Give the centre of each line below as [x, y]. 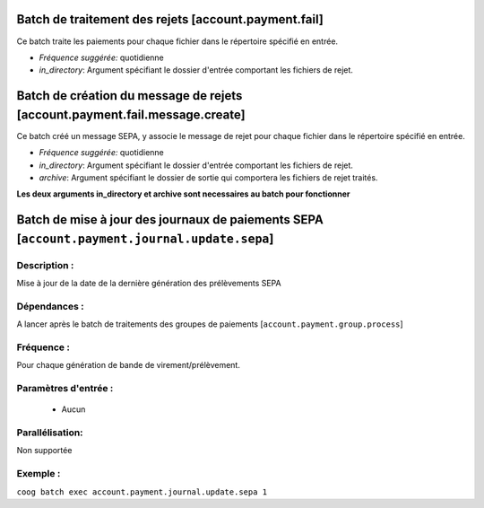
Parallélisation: [50, 433]
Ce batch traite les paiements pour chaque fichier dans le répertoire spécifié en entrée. [177, 41]
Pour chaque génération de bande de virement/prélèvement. [129, 365]
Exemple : [39, 474]
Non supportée [44, 451]
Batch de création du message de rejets [130, 96]
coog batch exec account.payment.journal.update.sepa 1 [142, 492]
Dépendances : [50, 306]
